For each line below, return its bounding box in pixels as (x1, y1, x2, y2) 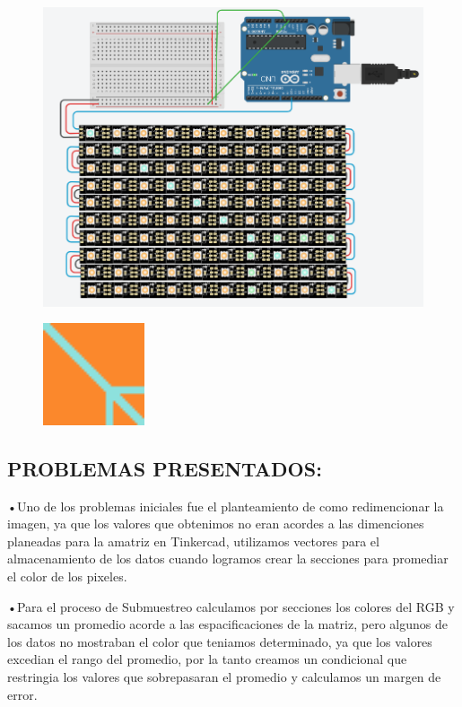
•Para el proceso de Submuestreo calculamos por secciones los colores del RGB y (7, 597, 455, 615)
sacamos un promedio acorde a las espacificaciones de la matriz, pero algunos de (7, 615, 448, 633)
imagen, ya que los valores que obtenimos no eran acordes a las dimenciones (7, 514, 424, 533)
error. (7, 685, 38, 703)
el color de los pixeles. (7, 567, 127, 586)
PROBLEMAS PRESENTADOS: (7, 454, 322, 482)
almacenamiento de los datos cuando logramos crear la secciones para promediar (7, 549, 449, 568)
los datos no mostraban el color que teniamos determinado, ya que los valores (7, 632, 432, 650)
